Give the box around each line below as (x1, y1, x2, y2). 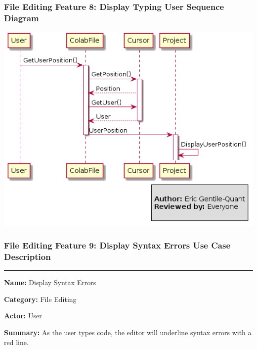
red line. (4, 337, 29, 347)
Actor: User (4, 310, 42, 321)
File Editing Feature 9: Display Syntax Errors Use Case (4, 239, 231, 251)
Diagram (4, 11, 39, 24)
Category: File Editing (4, 294, 77, 304)
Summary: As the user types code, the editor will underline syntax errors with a (4, 327, 252, 337)
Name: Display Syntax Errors (4, 277, 96, 288)
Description (4, 250, 51, 262)
